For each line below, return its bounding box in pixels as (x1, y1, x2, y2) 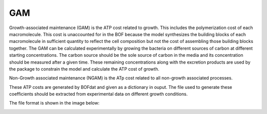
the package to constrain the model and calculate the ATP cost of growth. (9, 66, 159, 72)
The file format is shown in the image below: (9, 100, 100, 106)
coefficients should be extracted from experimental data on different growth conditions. (9, 91, 188, 97)
